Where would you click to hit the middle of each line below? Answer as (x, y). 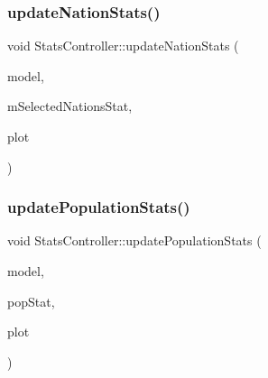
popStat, (31, 301)
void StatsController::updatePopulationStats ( (134, 240)
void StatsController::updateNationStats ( (123, 46)
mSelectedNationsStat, (70, 106)
